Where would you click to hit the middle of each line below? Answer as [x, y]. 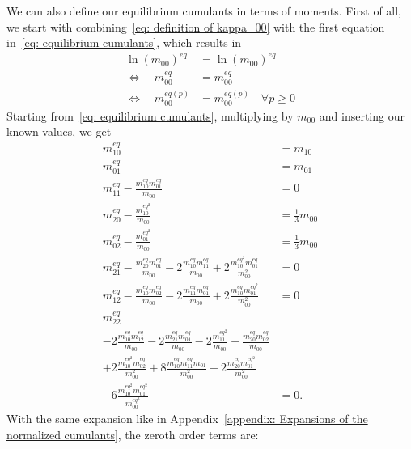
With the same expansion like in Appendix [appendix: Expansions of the [187, 419]
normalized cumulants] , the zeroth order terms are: [133, 435]
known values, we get [59, 131]
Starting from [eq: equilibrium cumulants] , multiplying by [150, 115]
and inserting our [362, 115]
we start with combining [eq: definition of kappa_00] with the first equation [196, 26]
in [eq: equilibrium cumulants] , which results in [124, 42]
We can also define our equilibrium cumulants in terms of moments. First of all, [204, 11]
